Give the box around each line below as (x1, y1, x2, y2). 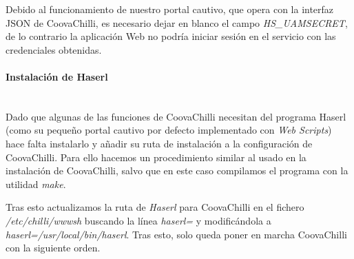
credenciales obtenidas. (6, 42, 102, 56)
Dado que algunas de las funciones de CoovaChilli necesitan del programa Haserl (6, 109, 346, 123)
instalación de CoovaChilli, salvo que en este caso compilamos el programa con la (6, 163, 348, 178)
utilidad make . (6, 176, 66, 191)
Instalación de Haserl (6, 69, 108, 83)
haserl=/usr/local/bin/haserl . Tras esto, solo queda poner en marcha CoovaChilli (6, 227, 347, 241)
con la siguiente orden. (6, 240, 101, 255)
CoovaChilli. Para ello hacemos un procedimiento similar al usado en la (6, 149, 306, 164)
